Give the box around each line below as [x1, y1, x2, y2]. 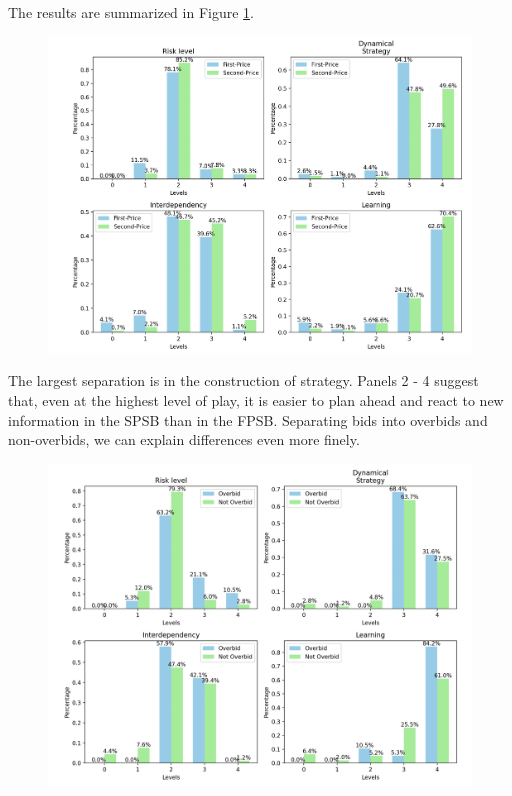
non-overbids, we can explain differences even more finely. [8, 429, 360, 450]
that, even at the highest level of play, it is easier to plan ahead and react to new [8, 390, 504, 411]
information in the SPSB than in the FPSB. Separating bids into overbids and [8, 409, 488, 430]
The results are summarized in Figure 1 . [8, 2, 254, 22]
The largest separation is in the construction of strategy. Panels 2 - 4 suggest [8, 370, 479, 391]
